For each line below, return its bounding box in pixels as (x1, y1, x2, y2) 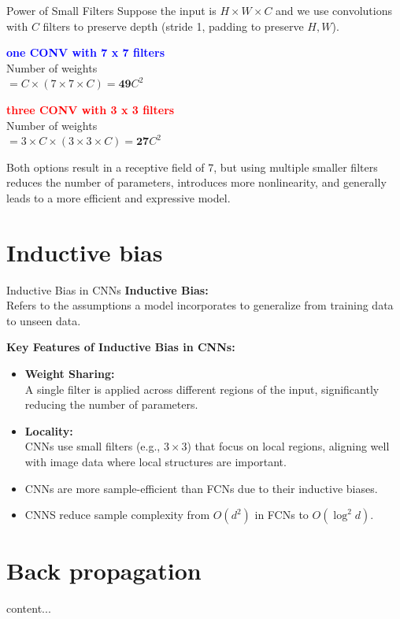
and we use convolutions (276, 2, 392, 18)
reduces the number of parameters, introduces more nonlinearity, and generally (6, 174, 387, 191)
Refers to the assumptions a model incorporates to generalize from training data (6, 297, 394, 313)
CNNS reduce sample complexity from (24, 506, 210, 523)
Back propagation (6, 554, 202, 587)
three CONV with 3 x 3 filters (6, 101, 175, 117)
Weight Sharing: (24, 365, 115, 382)
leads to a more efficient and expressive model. (6, 189, 231, 206)
